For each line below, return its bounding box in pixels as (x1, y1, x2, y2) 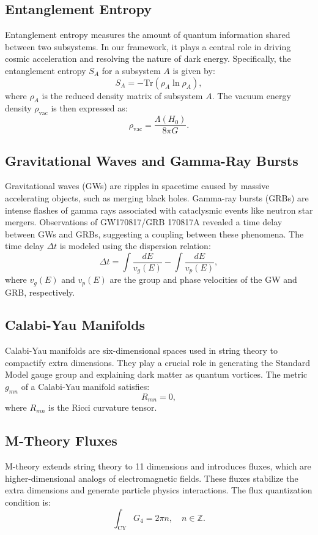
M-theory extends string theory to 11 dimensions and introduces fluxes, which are (5, 460, 311, 473)
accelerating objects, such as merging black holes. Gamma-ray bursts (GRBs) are (5, 192, 309, 204)
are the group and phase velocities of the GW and (109, 273, 297, 286)
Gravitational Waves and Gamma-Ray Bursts (5, 151, 298, 170)
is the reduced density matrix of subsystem (42, 89, 203, 102)
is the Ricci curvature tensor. (48, 401, 157, 414)
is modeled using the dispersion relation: (59, 239, 211, 252)
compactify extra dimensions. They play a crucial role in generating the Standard (5, 356, 310, 369)
